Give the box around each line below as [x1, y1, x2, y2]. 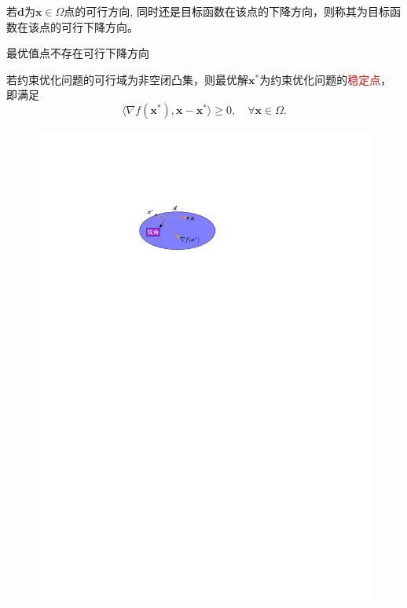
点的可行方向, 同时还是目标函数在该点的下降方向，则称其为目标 [64, 3, 390, 19]
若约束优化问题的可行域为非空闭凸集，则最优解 [6, 71, 248, 87]
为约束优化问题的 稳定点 [259, 71, 381, 87]
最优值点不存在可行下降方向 [6, 45, 149, 61]
